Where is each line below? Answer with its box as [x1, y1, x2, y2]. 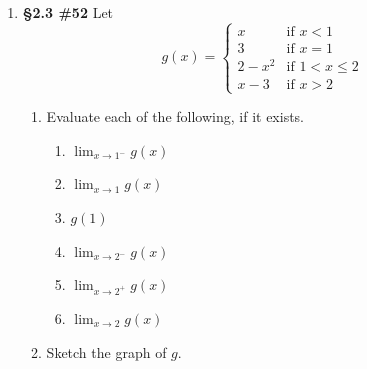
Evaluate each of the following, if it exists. [46, 106, 304, 127]
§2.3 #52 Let [22, 2, 114, 22]
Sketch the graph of [46, 341, 167, 362]
